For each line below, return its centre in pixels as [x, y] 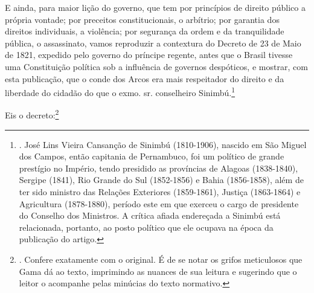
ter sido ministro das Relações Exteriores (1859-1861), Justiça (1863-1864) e [160, 192]
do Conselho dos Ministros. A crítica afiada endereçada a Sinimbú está [150, 215]
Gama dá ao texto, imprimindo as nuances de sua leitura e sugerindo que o [158, 271]
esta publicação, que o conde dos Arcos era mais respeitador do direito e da [145, 78]
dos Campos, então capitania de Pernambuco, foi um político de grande [152, 156]
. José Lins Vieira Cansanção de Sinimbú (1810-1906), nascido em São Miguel [163, 144]
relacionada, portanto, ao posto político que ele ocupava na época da [146, 227]
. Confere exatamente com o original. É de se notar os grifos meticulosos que [161, 259]
